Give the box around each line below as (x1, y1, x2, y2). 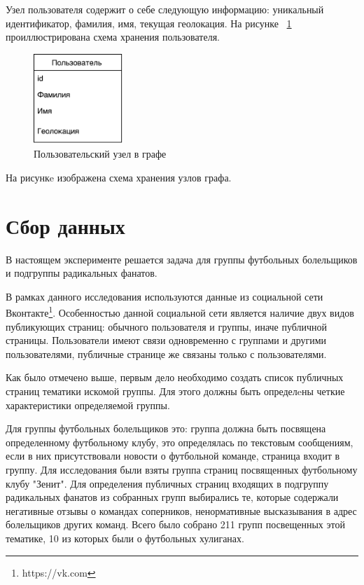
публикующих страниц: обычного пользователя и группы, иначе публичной (6, 319, 328, 333)
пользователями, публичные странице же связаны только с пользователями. (6, 346, 327, 361)
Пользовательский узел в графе (34, 146, 167, 161)
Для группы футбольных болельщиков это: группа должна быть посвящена (6, 421, 326, 436)
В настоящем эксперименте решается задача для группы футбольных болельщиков (6, 252, 358, 266)
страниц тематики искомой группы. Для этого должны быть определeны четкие (6, 384, 345, 398)
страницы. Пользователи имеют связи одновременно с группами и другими (6, 333, 327, 347)
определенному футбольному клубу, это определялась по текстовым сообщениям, (6, 434, 353, 449)
